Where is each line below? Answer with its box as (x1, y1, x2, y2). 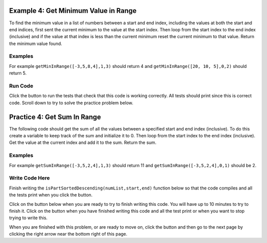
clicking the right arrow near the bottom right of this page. (9, 231, 128, 237)
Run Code (9, 82, 34, 89)
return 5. (9, 70, 27, 76)
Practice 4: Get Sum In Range (9, 113, 101, 121)
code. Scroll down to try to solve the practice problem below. (9, 100, 133, 106)
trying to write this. (9, 215, 48, 221)
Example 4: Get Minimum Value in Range (9, 6, 137, 15)
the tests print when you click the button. (9, 192, 93, 198)
